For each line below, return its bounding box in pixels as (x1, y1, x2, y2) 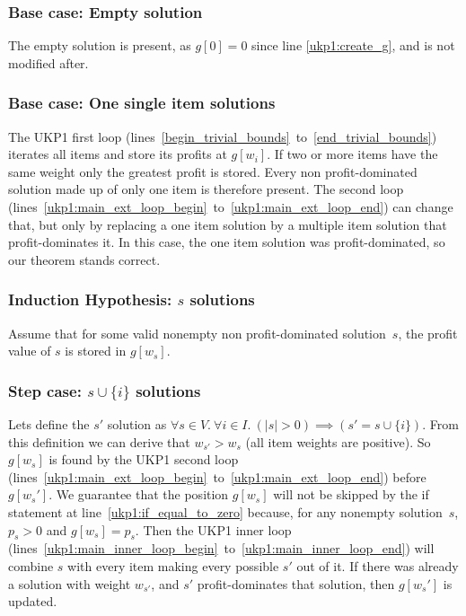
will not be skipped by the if (273, 485, 429, 504)
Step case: (8, 379, 82, 401)
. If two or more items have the (267, 145, 438, 163)
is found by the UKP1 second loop (48, 450, 239, 469)
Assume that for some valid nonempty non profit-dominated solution (8, 323, 386, 342)
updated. (8, 592, 57, 611)
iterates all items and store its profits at (8, 145, 227, 163)
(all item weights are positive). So (245, 432, 431, 451)
